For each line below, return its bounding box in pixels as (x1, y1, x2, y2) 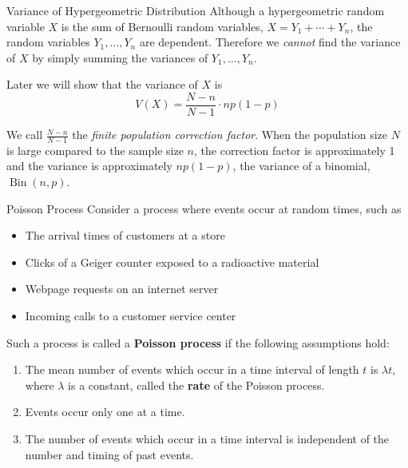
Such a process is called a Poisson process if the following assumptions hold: (6, 334, 390, 351)
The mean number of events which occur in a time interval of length (25, 361, 359, 378)
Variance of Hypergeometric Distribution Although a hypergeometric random (6, 2, 385, 18)
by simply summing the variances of (32, 49, 208, 65)
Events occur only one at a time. (25, 403, 185, 420)
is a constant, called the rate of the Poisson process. (68, 376, 325, 393)
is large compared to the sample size (6, 141, 184, 158)
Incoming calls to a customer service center (25, 307, 236, 324)
